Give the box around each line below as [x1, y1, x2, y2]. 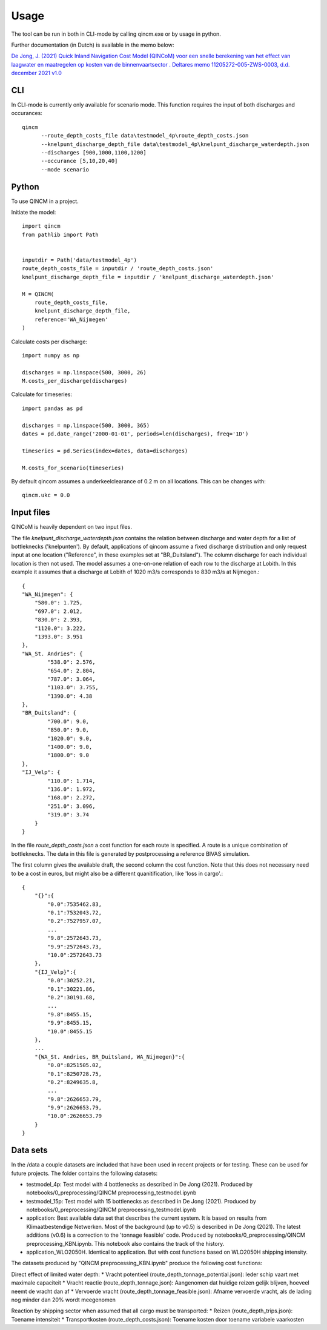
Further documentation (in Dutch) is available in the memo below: [11, 41, 174, 48]
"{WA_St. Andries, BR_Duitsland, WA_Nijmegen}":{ [34, 1053, 185, 1060]
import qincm [22, 223, 61, 230]
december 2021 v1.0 [11, 70, 62, 77]
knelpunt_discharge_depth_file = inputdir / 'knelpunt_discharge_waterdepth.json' [22, 273, 274, 280]
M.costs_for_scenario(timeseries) [22, 464, 124, 471]
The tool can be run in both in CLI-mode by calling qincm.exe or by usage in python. [11, 30, 221, 38]
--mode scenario [41, 166, 90, 173]
